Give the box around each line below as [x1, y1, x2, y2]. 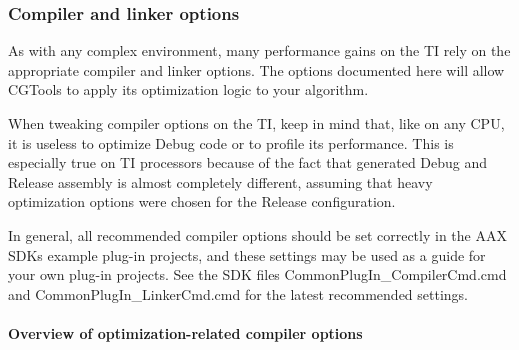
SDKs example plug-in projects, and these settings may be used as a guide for [8, 244, 486, 265]
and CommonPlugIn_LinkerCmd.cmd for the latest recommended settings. [8, 283, 469, 304]
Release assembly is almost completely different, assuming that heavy [8, 171, 433, 192]
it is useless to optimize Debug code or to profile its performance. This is [8, 132, 454, 153]
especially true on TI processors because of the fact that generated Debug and [8, 152, 488, 173]
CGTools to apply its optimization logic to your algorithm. [8, 79, 369, 100]
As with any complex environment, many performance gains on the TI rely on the [8, 40, 511, 61]
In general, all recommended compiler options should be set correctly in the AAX [8, 224, 507, 245]
